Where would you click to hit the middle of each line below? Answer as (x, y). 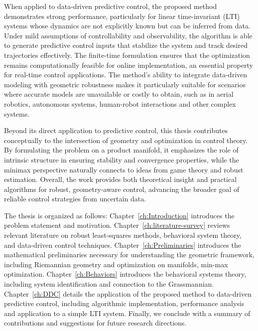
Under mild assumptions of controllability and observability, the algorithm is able (128, 35)
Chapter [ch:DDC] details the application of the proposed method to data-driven (128, 293)
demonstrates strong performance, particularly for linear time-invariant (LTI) (122, 16)
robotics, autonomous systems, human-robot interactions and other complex (120, 103)
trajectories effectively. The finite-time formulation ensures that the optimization (127, 55)
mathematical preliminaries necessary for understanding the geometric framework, (129, 254)
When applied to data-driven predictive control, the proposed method (111, 6)
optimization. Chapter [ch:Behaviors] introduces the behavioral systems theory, (125, 274)
